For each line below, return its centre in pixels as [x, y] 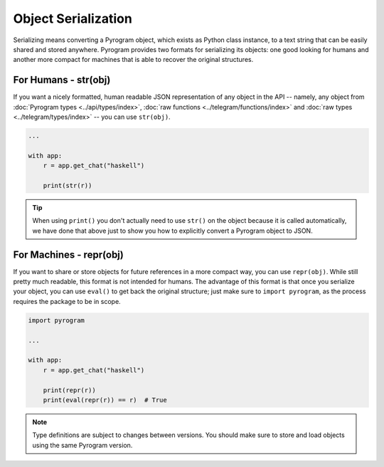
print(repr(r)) [69, 390]
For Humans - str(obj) [62, 80]
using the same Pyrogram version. [82, 445]
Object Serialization [73, 19]
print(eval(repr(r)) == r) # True [105, 400]
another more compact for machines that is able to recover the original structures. [133, 60]
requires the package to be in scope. [67, 301]
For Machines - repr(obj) [68, 255]
